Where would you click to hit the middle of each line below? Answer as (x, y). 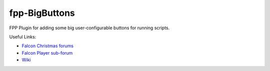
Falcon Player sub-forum (47, 53)
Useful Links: (23, 37)
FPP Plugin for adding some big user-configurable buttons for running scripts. (89, 28)
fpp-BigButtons (42, 13)
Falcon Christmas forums (47, 46)
